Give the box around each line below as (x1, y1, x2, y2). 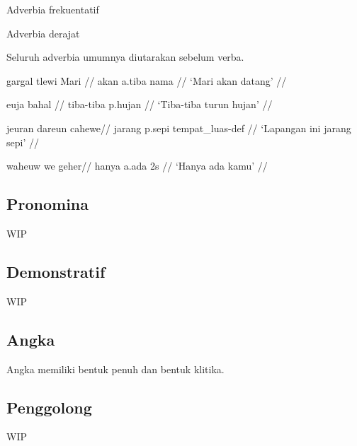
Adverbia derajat (6, 25, 80, 40)
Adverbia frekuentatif (6, 2, 99, 16)
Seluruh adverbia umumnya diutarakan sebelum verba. (6, 49, 244, 64)
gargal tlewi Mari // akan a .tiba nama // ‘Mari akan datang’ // (6, 73, 287, 88)
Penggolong (6, 396, 92, 418)
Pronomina (6, 193, 89, 215)
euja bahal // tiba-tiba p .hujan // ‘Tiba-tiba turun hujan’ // (6, 97, 273, 112)
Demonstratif (6, 260, 106, 282)
